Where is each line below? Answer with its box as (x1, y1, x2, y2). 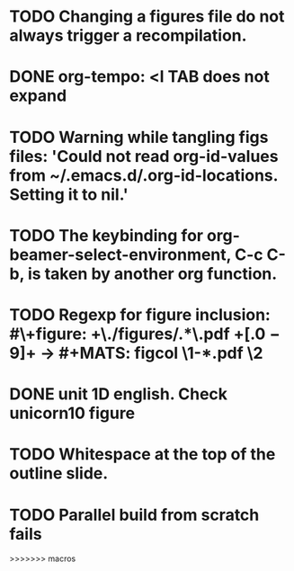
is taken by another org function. (27, 263, 278, 284)
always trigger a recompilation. (9, 25, 247, 46)
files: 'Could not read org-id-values (9, 146, 279, 166)
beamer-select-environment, (9, 245, 232, 264)
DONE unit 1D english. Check (9, 384, 227, 405)
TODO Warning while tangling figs (9, 127, 269, 147)
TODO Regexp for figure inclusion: (9, 304, 272, 325)
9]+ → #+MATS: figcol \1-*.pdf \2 (9, 343, 263, 363)
